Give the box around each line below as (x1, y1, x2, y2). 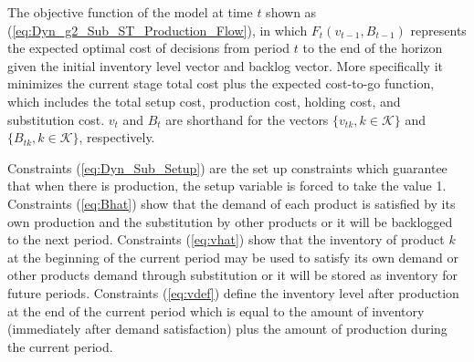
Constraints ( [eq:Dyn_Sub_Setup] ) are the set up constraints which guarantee (7, 158, 448, 177)
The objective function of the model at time (7, 3, 253, 21)
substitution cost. (7, 109, 105, 129)
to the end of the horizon (302, 38, 443, 57)
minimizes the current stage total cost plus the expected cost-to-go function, (7, 74, 435, 93)
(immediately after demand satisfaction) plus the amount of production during (7, 319, 448, 338)
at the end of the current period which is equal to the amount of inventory (7, 301, 425, 320)
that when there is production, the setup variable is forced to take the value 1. (7, 176, 447, 195)
